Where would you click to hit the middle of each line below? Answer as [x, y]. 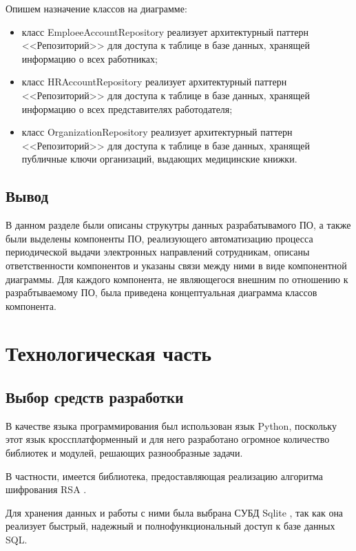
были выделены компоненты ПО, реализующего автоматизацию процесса [159, 238]
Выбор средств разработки [95, 397]
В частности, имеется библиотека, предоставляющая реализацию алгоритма [165, 476]
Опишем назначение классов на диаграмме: [96, 8]
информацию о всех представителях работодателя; [127, 108]
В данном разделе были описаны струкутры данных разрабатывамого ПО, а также [178, 225]
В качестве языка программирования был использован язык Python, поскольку [171, 425]
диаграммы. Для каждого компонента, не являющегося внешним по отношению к [177, 279]
